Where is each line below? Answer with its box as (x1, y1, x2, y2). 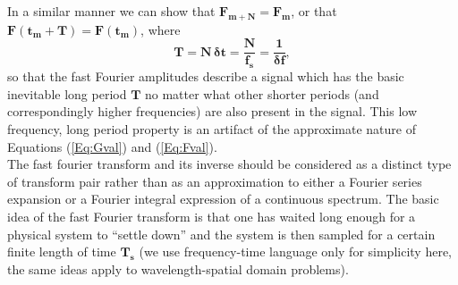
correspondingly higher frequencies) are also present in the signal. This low (7, 102, 418, 121)
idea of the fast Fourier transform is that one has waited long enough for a (7, 207, 416, 225)
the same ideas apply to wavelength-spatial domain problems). (7, 259, 349, 278)
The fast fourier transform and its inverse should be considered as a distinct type (7, 155, 452, 173)
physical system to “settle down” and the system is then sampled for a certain (7, 224, 436, 243)
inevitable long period (7, 84, 127, 103)
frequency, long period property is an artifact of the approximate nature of (7, 120, 416, 138)
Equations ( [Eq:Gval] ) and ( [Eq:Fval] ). (7, 137, 217, 155)
